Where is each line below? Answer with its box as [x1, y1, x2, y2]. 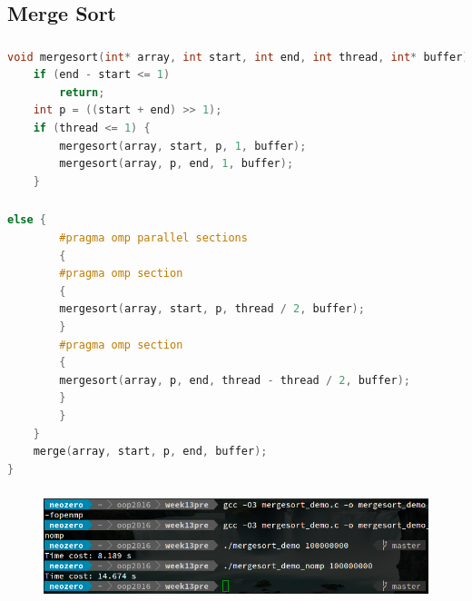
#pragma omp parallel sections [59, 231, 248, 244]
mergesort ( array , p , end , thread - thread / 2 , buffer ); [59, 373, 411, 387]
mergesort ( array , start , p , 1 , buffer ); [59, 139, 307, 153]
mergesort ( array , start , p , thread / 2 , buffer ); [59, 302, 365, 316]
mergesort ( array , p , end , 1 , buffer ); [59, 157, 294, 171]
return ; [59, 85, 105, 99]
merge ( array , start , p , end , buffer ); [33, 445, 268, 458]
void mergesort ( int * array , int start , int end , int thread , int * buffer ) [7, 50, 469, 64]
